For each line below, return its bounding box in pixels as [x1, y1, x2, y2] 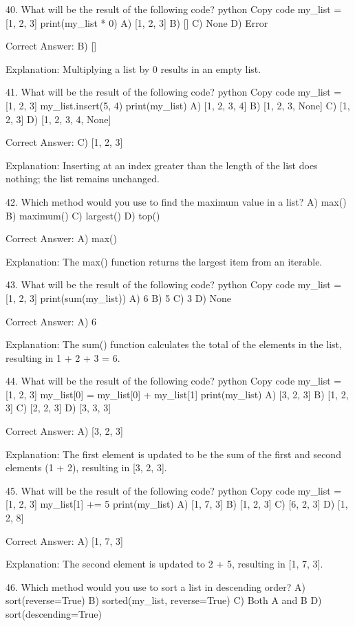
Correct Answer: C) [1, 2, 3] [6, 135, 123, 149]
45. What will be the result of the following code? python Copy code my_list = [6, 483, 342, 497]
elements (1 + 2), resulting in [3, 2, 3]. [6, 460, 167, 475]
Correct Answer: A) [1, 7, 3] [6, 533, 123, 548]
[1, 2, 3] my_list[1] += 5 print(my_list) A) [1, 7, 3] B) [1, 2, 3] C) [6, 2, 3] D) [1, [6, 497, 348, 511]
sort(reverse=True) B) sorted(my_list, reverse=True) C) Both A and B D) [6, 593, 322, 607]
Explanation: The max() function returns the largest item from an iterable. [6, 254, 323, 268]
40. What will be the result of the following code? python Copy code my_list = [6, 2, 342, 16]
